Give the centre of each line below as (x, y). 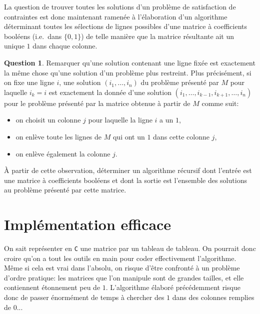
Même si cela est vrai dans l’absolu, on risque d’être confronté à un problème (122, 268)
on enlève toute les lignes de (59, 136)
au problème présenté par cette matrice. (65, 190)
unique (14, 46)
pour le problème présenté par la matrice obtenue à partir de (97, 103)
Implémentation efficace (88, 224)
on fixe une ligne (29, 82)
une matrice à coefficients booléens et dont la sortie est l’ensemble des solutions (125, 180)
